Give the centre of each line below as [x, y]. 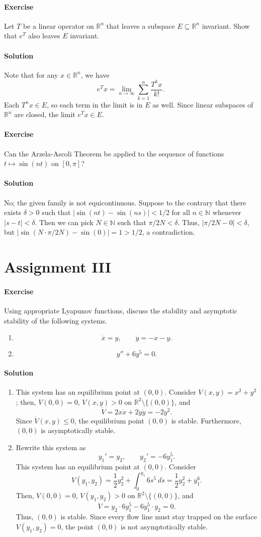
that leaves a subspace [141, 25]
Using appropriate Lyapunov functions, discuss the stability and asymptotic [121, 311]
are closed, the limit [45, 114]
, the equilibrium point [109, 420]
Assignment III [58, 267]
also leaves [44, 36]
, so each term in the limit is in [95, 104]
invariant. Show [226, 25]
